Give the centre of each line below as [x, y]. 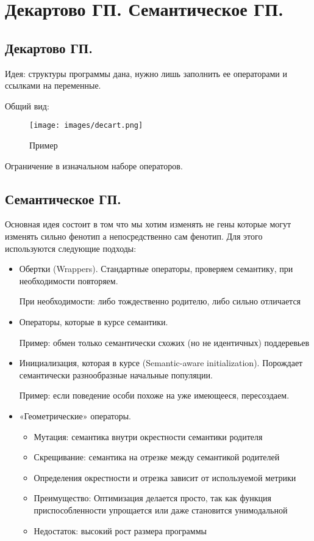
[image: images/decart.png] [86, 126]
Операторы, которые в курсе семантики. [94, 321]
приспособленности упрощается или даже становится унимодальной [161, 510]
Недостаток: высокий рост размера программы [120, 530]
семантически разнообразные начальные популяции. [116, 374]
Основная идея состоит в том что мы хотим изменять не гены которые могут [148, 224]
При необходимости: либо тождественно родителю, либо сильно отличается [160, 301]
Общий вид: [27, 105]
